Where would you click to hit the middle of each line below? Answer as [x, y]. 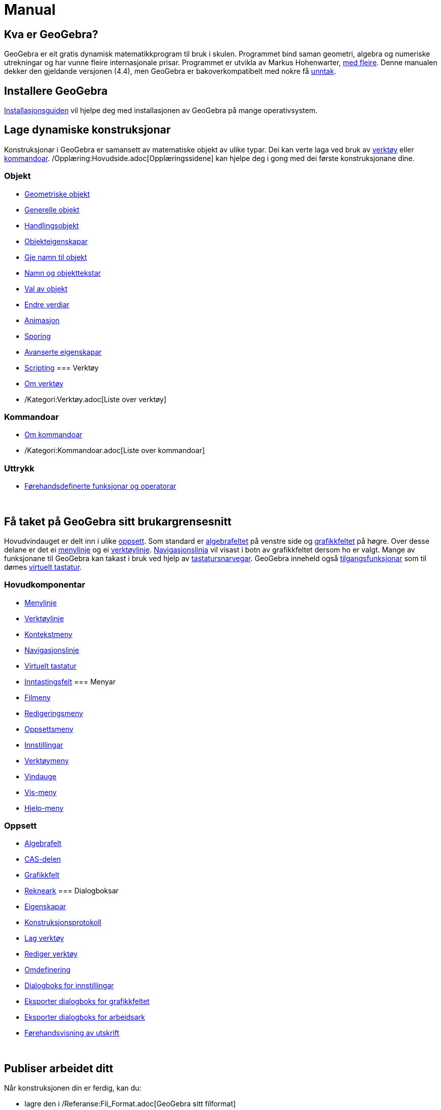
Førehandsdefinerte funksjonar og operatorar [100, 486]
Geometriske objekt [57, 194]
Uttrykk [19, 468]
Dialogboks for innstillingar [69, 986]
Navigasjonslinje [52, 650]
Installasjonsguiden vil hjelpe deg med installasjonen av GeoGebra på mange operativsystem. [161, 111]
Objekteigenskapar [56, 241]
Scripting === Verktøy [62, 367]
